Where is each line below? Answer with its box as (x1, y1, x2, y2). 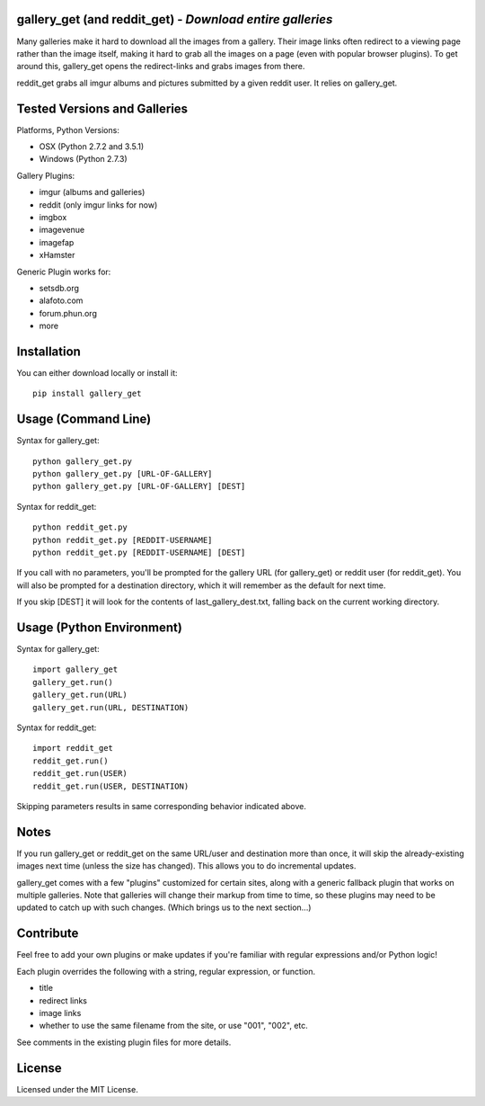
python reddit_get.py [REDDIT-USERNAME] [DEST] (32, 548, 246, 557)
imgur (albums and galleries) (39, 187, 145, 198)
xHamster (39, 250, 75, 261)
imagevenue (39, 225, 85, 236)
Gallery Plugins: (16, 170, 75, 181)
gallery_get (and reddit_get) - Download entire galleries (16, 12, 333, 27)
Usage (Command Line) (16, 412, 152, 427)
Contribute (16, 926, 79, 941)
